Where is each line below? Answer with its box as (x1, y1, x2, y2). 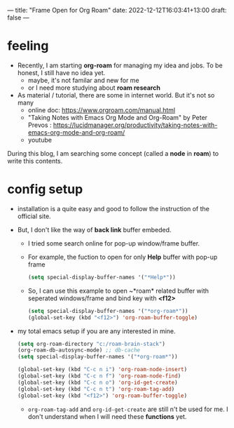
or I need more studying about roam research (27, 83, 161, 92)
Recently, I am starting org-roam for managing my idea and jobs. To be (17, 61, 223, 69)
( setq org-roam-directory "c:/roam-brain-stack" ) (17, 340, 166, 347)
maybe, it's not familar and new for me (27, 76, 139, 84)
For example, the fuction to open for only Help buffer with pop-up (27, 253, 218, 261)
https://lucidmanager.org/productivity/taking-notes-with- (53, 121, 218, 129)
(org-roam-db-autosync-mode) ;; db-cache (17, 347, 140, 354)
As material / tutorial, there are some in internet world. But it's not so (17, 91, 215, 99)
